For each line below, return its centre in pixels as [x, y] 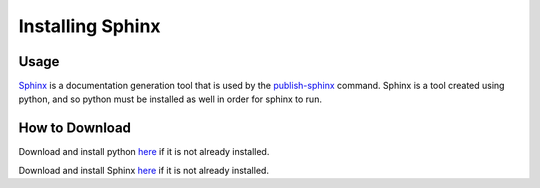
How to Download [75, 128]
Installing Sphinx [89, 26]
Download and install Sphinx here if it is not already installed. [144, 170]
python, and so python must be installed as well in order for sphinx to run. [170, 99]
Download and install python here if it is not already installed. [144, 152]
